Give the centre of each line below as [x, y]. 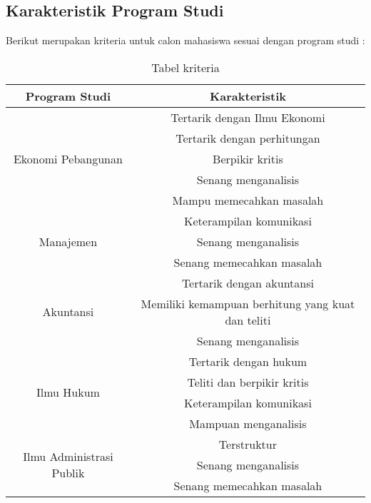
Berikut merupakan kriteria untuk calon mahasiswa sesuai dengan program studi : [185, 40]
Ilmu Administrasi [68, 457]
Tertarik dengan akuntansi [248, 283]
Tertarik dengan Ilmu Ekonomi [248, 117]
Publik [68, 473]
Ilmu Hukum [68, 392]
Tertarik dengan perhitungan [248, 138]
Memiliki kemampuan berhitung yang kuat [248, 303]
